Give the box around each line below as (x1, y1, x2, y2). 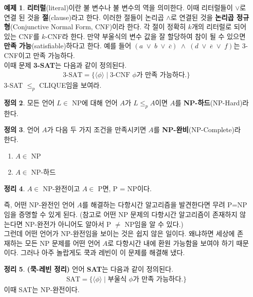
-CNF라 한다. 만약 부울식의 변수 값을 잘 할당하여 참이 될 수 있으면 (45, 31, 246, 41)
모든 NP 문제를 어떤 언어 (25, 238, 100, 248)
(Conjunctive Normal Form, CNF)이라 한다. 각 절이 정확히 (10, 21, 186, 32)
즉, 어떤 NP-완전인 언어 (4, 199, 75, 210)
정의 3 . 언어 (4, 124, 40, 135)
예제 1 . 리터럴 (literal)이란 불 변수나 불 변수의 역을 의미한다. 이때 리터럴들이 (4, 2, 233, 12)
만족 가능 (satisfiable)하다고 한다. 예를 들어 (4, 40, 131, 51)
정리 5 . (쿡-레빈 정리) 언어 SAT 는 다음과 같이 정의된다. (4, 263, 174, 274)
